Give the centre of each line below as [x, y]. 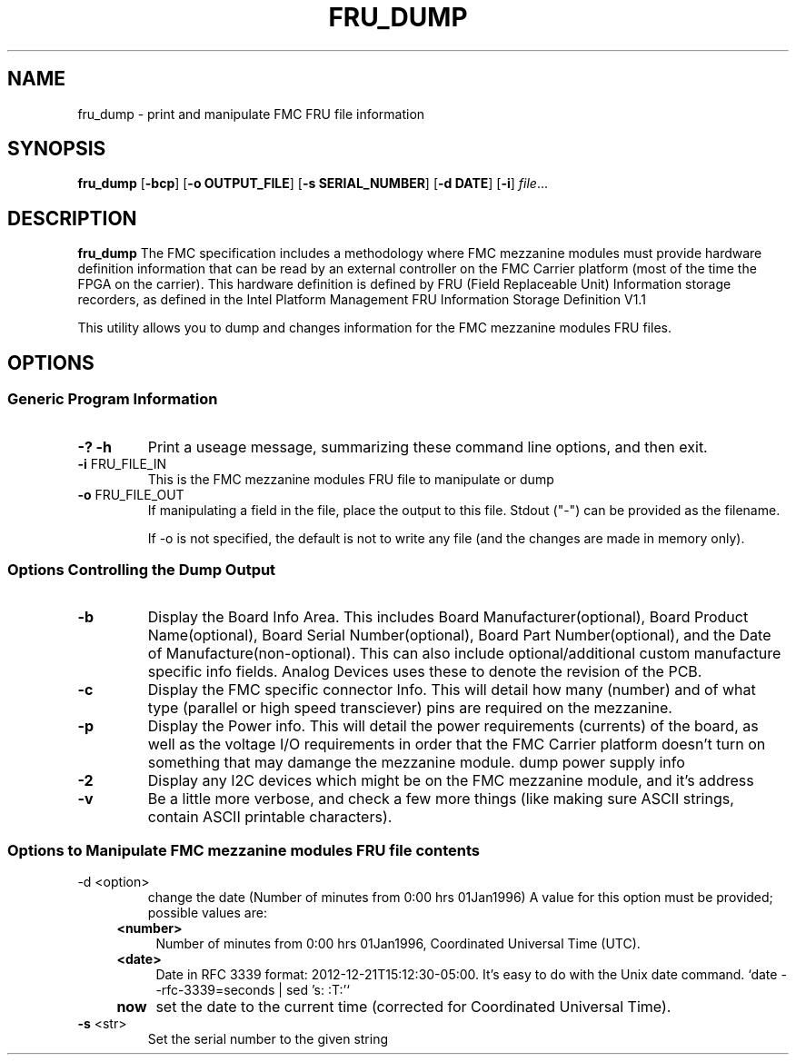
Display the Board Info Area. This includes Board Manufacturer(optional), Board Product [448, 617]
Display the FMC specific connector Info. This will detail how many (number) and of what [452, 690]
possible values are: [207, 913]
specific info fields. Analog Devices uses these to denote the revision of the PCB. [425, 672]
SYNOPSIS [57, 149]
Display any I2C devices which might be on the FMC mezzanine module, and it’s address [451, 781]
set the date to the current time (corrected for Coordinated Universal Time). [413, 1007]
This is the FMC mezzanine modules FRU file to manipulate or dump [351, 479]
